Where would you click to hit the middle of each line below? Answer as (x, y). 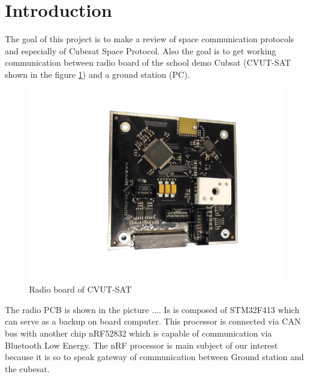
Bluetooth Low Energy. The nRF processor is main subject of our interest (142, 345)
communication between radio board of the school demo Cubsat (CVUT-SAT (148, 62)
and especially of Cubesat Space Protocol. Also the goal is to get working (141, 50)
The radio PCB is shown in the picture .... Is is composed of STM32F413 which (152, 309)
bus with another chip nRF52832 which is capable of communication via (139, 333)
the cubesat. (27, 368)
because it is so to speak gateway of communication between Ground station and (154, 357)
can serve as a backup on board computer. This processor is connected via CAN (153, 321)
